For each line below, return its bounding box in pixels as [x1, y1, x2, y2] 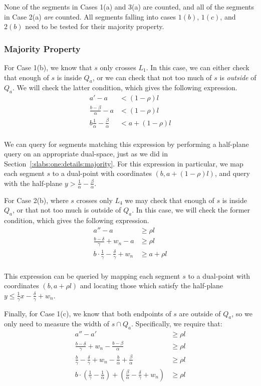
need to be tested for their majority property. [25, 21, 164, 32]
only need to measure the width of [4, 318, 110, 329]
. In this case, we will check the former [132, 205, 250, 215]
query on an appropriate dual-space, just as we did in [4, 148, 168, 159]
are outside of [179, 308, 221, 318]
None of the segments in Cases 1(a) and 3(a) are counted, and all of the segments [4, 2, 254, 12]
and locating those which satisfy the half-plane [80, 280, 223, 291]
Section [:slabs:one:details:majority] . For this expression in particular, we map [4, 158, 243, 168]
